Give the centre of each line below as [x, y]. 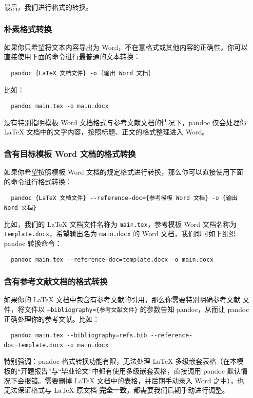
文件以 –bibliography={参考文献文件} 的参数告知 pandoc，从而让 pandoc [136, 309]
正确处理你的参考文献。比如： [52, 319]
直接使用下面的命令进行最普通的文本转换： [72, 56]
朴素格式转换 [28, 29]
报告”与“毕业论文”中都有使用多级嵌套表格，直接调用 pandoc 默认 [137, 370]
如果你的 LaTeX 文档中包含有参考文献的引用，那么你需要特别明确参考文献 [122, 299]
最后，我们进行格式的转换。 [48, 7]
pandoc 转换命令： [33, 243]
